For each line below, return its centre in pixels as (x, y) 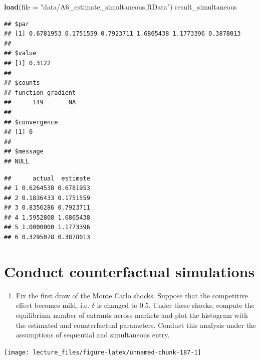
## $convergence (31, 122)
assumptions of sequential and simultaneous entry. (93, 335)
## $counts (22, 83)
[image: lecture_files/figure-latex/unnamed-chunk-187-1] (103, 352)
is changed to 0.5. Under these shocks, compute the (176, 305)
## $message (24, 152)
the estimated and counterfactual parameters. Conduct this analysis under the (136, 325)
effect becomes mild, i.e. (53, 305)
